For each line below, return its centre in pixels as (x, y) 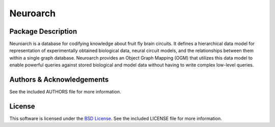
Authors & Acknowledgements (59, 80)
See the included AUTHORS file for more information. (65, 92)
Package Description (43, 31)
